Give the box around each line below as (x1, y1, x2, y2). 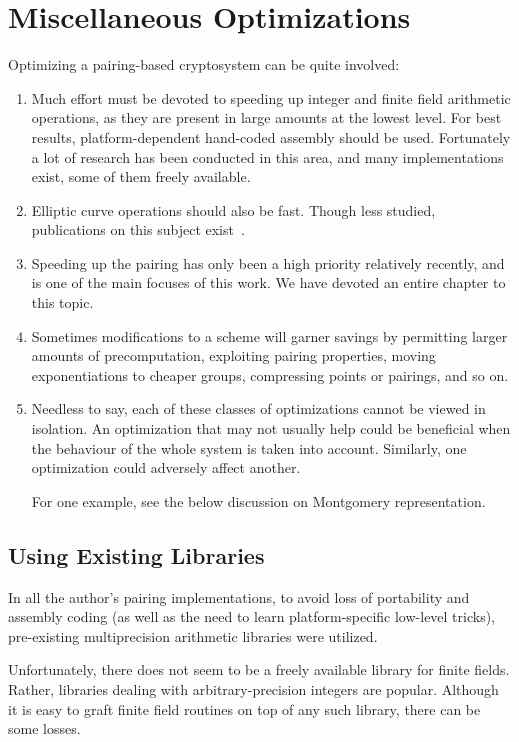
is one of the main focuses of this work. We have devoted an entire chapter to (31, 272, 506, 293)
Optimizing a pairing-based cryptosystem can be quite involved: (8, 54, 400, 75)
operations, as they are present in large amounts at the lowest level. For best (31, 107, 502, 128)
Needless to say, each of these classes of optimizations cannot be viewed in (31, 398, 486, 419)
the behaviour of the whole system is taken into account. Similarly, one (31, 437, 467, 458)
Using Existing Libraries (8, 539, 265, 570)
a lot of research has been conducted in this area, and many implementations (31, 146, 504, 167)
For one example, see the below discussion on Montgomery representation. (31, 490, 486, 511)
